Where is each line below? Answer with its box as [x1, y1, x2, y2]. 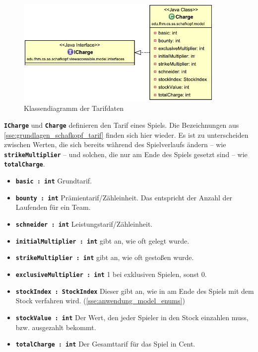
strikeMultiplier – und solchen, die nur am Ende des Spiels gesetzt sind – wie [4, 149, 248, 159]
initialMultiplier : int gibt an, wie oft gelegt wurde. [15, 235, 190, 246]
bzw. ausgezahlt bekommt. [15, 322, 96, 332]
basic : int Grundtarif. [15, 176, 92, 186]
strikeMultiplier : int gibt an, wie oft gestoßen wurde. [15, 252, 194, 263]
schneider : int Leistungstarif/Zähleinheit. [15, 219, 153, 229]
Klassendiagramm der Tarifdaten [24, 103, 124, 113]
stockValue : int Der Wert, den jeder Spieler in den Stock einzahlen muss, [15, 312, 249, 322]
